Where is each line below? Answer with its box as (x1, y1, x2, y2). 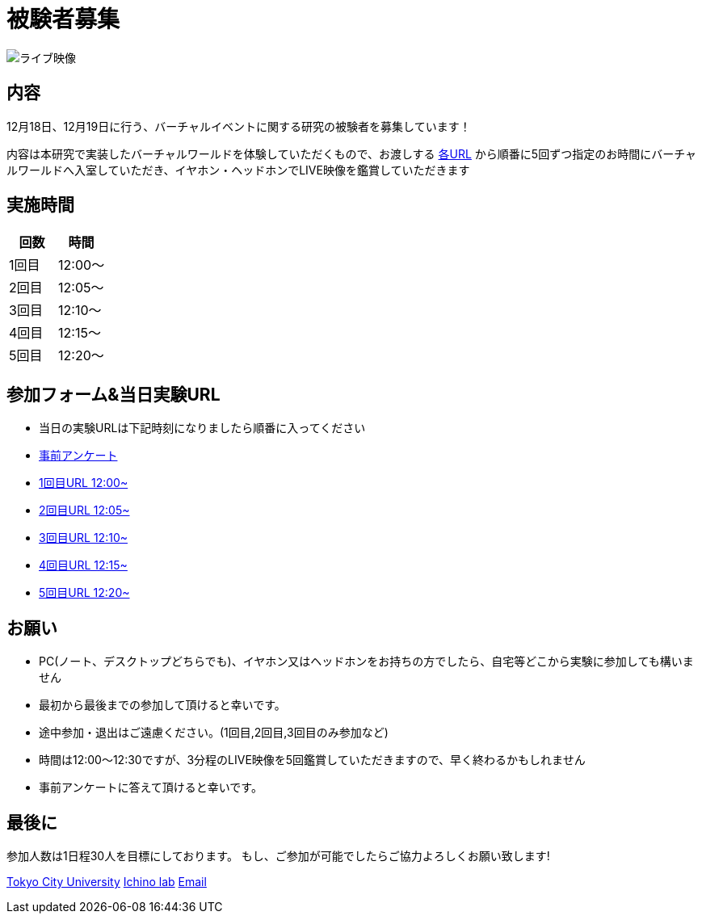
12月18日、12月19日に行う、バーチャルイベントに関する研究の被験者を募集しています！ (6, 119, 471, 133)
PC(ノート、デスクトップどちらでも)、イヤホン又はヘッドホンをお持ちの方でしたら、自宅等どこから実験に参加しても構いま (39, 654, 694, 669)
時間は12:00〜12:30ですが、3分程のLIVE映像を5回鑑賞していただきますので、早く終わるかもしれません (39, 753, 586, 767)
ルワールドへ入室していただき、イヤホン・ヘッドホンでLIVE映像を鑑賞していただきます (6, 162, 470, 177)
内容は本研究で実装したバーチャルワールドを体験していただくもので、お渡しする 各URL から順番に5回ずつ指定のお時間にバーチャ (6, 146, 696, 161)
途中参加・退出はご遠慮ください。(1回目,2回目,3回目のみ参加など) (39, 725, 389, 740)
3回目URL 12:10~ (39, 531, 128, 545)
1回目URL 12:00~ (39, 476, 128, 490)
